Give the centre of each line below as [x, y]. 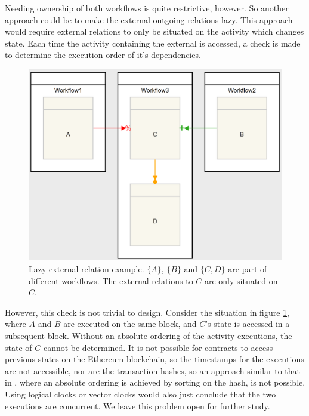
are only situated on [241, 280]
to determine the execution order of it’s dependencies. [103, 55]
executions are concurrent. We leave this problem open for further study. [137, 406]
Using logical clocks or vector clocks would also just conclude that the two [140, 394]
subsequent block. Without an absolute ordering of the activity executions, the [149, 336]
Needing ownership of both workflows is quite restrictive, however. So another [147, 8]
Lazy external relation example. [86, 269]
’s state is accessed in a [248, 324]
